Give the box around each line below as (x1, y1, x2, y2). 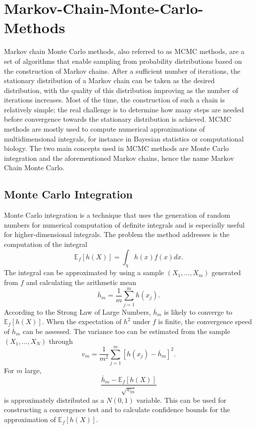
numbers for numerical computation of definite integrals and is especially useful (4, 219, 245, 230)
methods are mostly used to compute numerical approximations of (4, 124, 205, 134)
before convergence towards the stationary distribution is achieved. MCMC (4, 114, 232, 124)
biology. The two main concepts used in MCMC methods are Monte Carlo (4, 143, 229, 153)
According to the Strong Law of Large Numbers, (4, 306, 151, 317)
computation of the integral (4, 239, 88, 249)
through (49, 335, 73, 346)
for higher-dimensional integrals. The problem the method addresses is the (4, 229, 230, 239)
